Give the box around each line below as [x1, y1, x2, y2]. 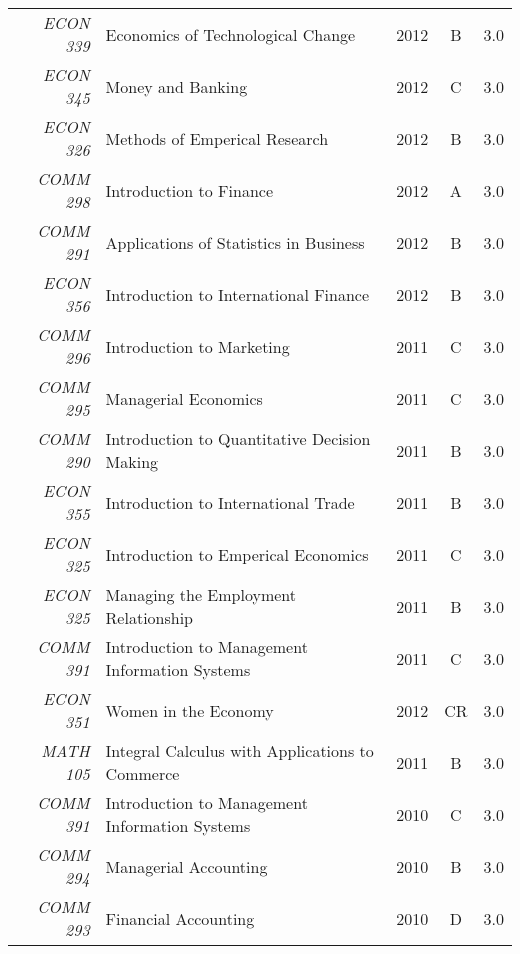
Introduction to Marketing [105, 334, 290, 358]
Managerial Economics [105, 386, 263, 410]
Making [105, 450, 159, 473]
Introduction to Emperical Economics [105, 542, 369, 566]
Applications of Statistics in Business [105, 230, 365, 254]
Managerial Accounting [105, 854, 268, 878]
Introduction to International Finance [105, 282, 370, 306]
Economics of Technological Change [105, 22, 356, 46]
